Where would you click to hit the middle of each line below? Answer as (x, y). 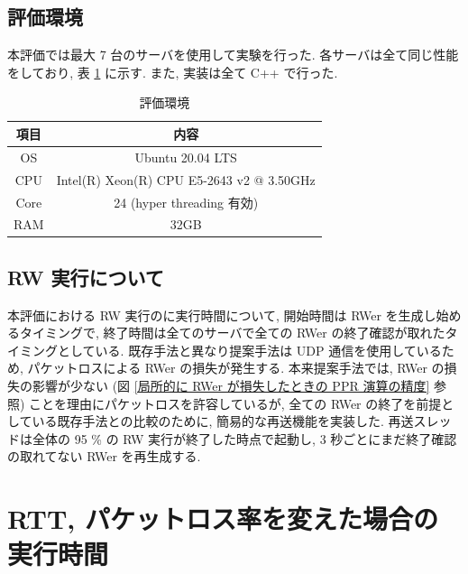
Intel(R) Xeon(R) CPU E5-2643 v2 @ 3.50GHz (186, 179)
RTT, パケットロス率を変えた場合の (223, 518)
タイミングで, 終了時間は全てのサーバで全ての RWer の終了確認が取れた (232, 333)
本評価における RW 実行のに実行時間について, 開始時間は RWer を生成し (222, 315)
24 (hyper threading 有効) (186, 202)
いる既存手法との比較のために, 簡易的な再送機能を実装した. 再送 (223, 421)
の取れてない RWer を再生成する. (104, 456)
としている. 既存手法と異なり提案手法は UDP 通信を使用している (249, 350)
